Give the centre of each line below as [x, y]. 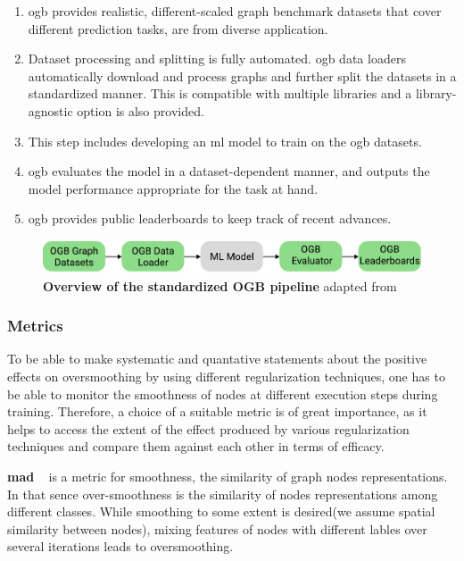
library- [436, 93]
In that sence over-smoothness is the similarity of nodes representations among [223, 494]
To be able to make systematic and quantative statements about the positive [217, 359]
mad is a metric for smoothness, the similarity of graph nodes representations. [228, 477]
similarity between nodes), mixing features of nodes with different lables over [217, 528]
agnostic [50, 110]
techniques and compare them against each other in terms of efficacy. [196, 446]
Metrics [35, 326]
